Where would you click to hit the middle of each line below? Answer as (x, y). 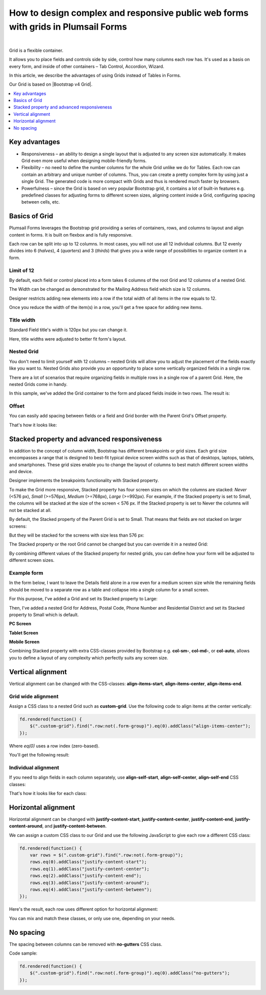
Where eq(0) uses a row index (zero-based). (54, 746)
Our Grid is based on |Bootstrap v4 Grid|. (51, 84)
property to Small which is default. (44, 615)
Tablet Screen (24, 633)
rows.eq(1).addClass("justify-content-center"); (90, 869)
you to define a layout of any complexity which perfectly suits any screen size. (89, 657)
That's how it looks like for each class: (48, 793)
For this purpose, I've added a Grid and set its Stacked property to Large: (83, 599)
